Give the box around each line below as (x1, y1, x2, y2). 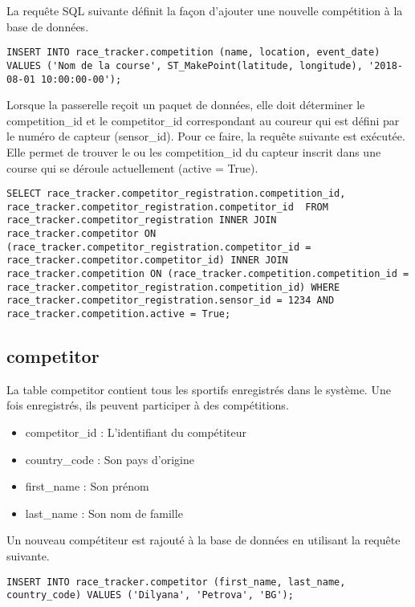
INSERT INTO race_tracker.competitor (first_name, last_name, (6, 576, 346, 588)
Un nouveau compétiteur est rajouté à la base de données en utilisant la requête (6, 532, 401, 548)
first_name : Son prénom (25, 478, 149, 495)
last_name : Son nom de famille (25, 504, 183, 521)
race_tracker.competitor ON (6, 228, 157, 240)
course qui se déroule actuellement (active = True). (6, 159, 258, 176)
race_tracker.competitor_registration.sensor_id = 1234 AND (6, 295, 335, 307)
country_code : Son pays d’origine (25, 450, 194, 467)
